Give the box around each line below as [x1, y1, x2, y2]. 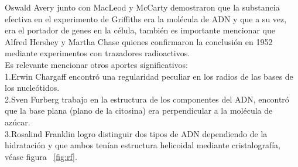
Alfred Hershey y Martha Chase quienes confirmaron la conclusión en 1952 [5, 35, 273, 47]
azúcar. [5, 115, 30, 128]
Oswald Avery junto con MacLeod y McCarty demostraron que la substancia [5, 1, 280, 13]
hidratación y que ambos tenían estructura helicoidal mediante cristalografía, [5, 139, 281, 151]
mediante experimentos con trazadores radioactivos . [5, 47, 190, 59]
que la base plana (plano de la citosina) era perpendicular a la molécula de [5, 104, 273, 117]
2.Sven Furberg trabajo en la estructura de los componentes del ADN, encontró [5, 93, 289, 105]
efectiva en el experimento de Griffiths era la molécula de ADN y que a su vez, [5, 12, 287, 25]
